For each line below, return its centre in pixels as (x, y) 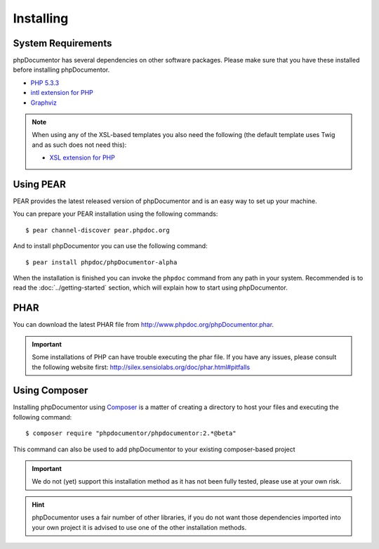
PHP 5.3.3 (45, 83)
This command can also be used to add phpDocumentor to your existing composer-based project (154, 449)
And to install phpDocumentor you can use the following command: (110, 246)
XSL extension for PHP (82, 157)
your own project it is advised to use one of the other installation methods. (139, 527)
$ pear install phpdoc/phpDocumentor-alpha (101, 262)
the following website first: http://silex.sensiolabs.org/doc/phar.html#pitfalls (141, 367)
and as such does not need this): (79, 145)
